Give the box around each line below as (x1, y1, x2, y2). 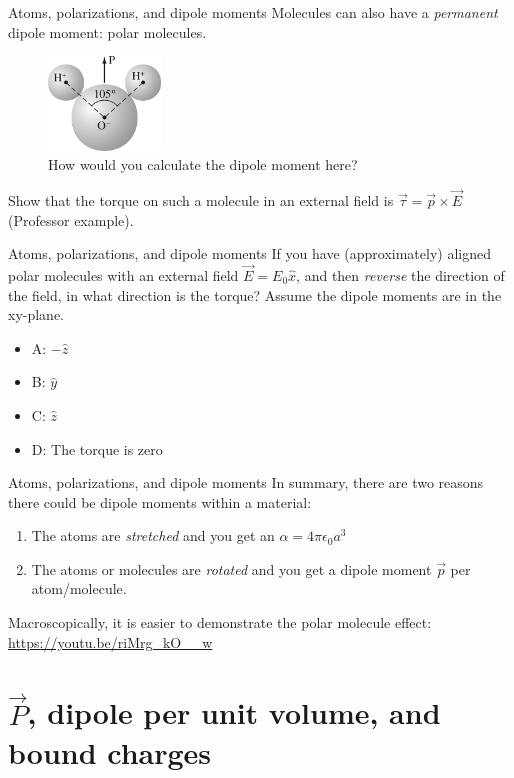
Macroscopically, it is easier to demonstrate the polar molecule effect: (8, 612, 432, 633)
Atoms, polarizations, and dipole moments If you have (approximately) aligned (8, 243, 491, 264)
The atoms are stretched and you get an (31, 525, 275, 546)
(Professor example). (8, 209, 134, 230)
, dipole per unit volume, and (27, 692, 441, 733)
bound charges (8, 732, 212, 773)
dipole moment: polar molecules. (8, 21, 207, 42)
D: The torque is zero (31, 438, 163, 459)
